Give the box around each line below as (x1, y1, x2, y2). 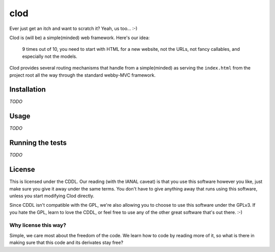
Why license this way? (9, 222, 66, 229)
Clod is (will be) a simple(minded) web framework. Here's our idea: (9, 35, 150, 41)
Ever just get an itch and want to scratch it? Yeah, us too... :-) (9, 25, 137, 31)
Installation (9, 85, 46, 94)
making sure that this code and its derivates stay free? (9, 239, 123, 246)
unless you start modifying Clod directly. (9, 193, 94, 199)
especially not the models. (22, 53, 77, 59)
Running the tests (9, 139, 67, 147)
